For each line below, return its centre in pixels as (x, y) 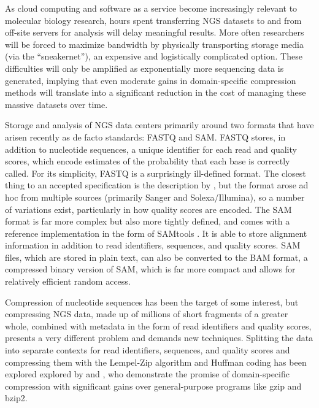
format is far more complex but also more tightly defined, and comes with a (148, 221)
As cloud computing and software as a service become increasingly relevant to (151, 8)
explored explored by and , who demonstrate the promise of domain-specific (147, 374)
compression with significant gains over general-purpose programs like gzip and (153, 386)
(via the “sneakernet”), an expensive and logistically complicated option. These (154, 56)
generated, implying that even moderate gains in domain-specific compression (151, 80)
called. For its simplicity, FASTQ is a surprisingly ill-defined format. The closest (156, 173)
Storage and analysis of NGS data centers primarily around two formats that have (159, 125)
